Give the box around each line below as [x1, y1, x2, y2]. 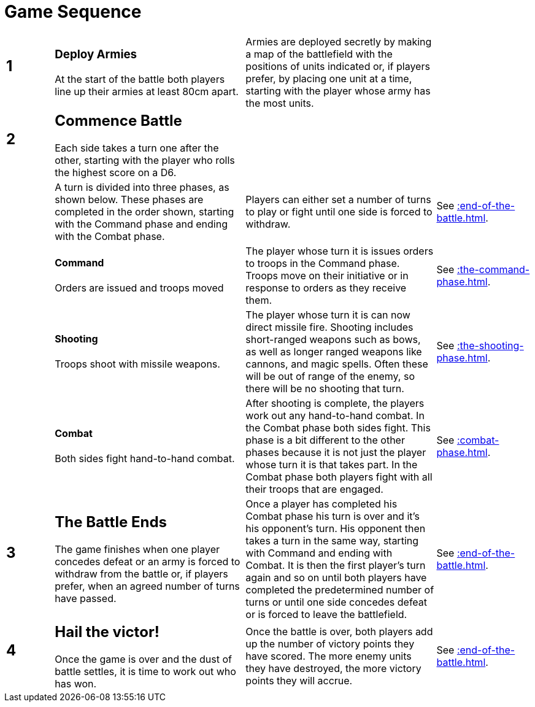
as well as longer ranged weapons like [245, 345, 422, 358]
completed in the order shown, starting [55, 205, 234, 218]
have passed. [55, 592, 117, 605]
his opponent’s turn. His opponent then [245, 522, 426, 535]
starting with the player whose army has [245, 84, 431, 97]
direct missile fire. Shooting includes [245, 320, 414, 333]
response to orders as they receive [245, 281, 407, 294]
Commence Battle [55, 111, 182, 129]
